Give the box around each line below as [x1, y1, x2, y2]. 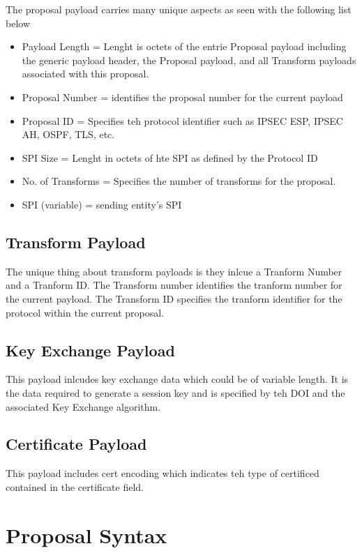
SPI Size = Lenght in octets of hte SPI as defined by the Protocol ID [22, 150, 318, 165]
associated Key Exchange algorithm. [6, 399, 161, 414]
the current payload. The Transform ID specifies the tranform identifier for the [6, 291, 342, 305]
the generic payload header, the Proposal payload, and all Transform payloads [22, 52, 356, 67]
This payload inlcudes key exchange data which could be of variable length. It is [6, 372, 349, 386]
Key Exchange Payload [6, 339, 175, 361]
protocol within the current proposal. [6, 305, 164, 319]
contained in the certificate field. [6, 479, 144, 494]
